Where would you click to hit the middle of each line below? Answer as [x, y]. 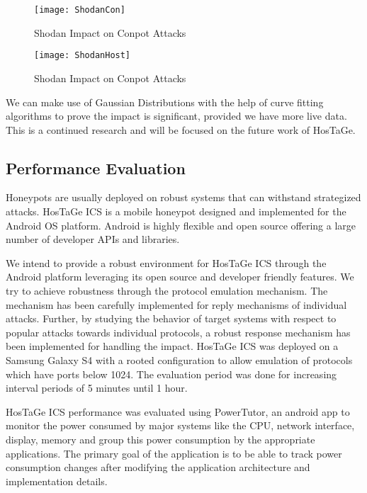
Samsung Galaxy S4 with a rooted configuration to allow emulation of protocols [179, 360]
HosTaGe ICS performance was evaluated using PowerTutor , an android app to [178, 411]
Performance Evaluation [96, 168]
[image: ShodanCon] [80, 10]
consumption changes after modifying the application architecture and [158, 467]
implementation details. [57, 481]
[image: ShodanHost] [83, 56]
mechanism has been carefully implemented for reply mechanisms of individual [176, 304]
